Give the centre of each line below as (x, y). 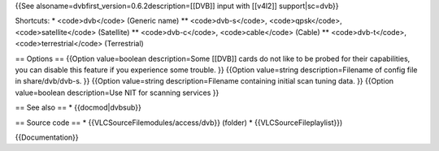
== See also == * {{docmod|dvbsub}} (78, 108)
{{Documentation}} (47, 137)
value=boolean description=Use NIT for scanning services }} (117, 93)
